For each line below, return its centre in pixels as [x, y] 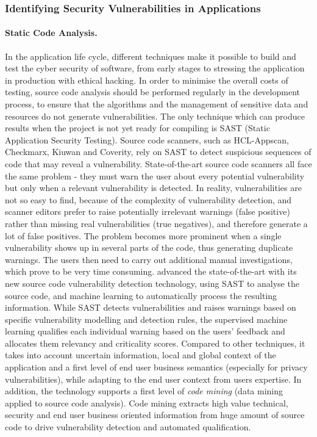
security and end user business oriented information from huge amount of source [155, 415]
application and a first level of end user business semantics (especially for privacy [156, 367]
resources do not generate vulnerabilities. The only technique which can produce [155, 116]
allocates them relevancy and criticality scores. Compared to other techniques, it [155, 343]
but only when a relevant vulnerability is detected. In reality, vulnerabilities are [153, 188]
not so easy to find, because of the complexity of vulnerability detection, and [148, 199]
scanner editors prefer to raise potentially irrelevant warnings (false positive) [148, 211]
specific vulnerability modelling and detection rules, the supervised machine [146, 319]
